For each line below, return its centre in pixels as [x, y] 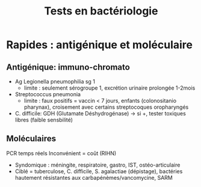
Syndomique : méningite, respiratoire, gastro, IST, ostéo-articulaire [97, 165]
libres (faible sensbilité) [44, 120]
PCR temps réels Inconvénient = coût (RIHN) [61, 153]
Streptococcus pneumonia [48, 94]
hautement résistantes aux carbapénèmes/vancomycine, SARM [94, 177]
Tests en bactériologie [101, 11]
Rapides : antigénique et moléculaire [99, 45]
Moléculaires [31, 139]
